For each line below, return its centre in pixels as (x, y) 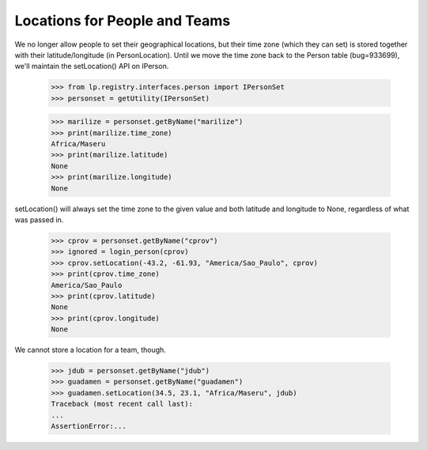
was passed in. (39, 220)
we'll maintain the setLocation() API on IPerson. (92, 66)
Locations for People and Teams (123, 21)
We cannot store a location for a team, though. (90, 350)
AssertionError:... (89, 426)
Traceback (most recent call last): (122, 404)
